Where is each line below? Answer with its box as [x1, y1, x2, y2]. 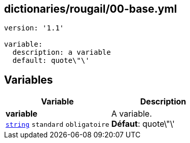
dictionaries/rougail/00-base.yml [4, 3, 177, 15]
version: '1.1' [4, 24, 64, 32]
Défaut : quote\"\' [111, 119, 175, 129]
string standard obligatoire [6, 121, 109, 129]
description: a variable [12, 48, 111, 57]
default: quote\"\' [12, 56, 90, 65]
